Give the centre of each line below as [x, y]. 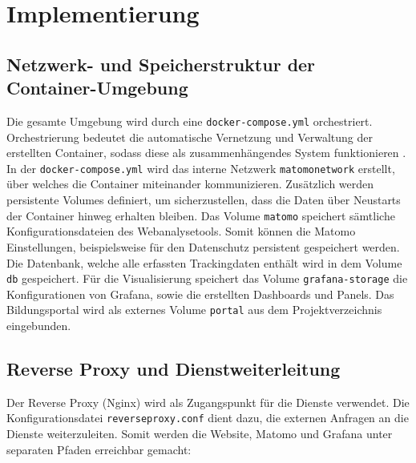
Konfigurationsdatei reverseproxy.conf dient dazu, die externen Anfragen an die [208, 418]
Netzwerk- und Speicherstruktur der [161, 64]
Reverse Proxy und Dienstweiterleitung [174, 368]
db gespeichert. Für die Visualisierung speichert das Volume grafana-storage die [207, 278]
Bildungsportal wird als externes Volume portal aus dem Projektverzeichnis [194, 310]
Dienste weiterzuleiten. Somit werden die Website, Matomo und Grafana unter [200, 434]
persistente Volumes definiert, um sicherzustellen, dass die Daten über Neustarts [204, 200]
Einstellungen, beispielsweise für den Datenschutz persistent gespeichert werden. [203, 246]
